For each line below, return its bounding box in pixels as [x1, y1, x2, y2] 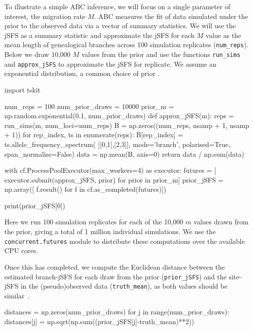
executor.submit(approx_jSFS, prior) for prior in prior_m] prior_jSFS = [4, 174, 224, 184]
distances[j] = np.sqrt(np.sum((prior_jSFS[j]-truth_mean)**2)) [4, 316, 195, 326]
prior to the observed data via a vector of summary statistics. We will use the [4, 20, 236, 31]
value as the [205, 30, 241, 40]
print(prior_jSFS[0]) [4, 200, 65, 210]
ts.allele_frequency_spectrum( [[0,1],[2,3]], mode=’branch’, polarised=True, [4, 139, 231, 149]
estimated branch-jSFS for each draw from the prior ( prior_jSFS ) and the [4, 271, 227, 281]
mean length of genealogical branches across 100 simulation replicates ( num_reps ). [4, 39, 249, 50]
